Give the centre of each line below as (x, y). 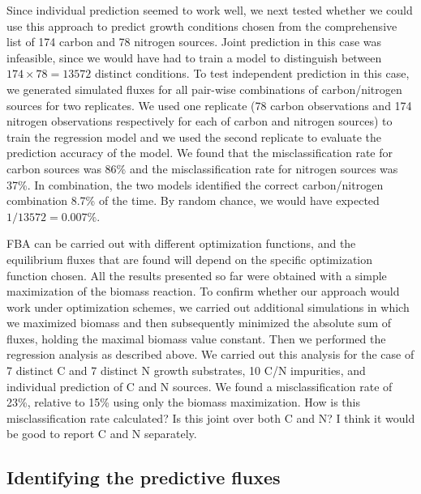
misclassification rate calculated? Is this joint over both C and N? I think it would (211, 417)
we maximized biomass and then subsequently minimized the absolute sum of (199, 323)
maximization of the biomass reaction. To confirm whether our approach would (203, 291)
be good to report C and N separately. (102, 434)
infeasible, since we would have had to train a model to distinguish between (194, 57)
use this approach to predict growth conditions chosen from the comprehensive (202, 26)
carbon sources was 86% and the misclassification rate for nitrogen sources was (202, 168)
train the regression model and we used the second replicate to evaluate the (194, 136)
